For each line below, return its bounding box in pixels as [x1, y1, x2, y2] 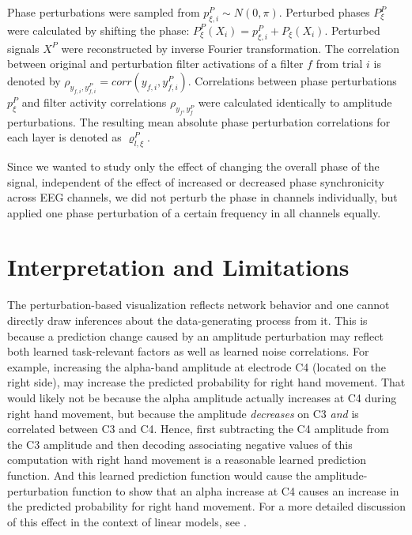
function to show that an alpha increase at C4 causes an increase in [72, 482, 399, 499]
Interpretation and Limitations [7, 251, 350, 283]
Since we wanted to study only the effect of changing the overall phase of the [7, 157, 380, 174]
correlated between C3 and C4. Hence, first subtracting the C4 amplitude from [7, 420, 389, 437]
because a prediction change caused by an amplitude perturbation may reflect [7, 327, 384, 344]
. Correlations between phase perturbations [187, 72, 397, 89]
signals [7, 40, 40, 56]
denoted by [7, 72, 61, 89]
